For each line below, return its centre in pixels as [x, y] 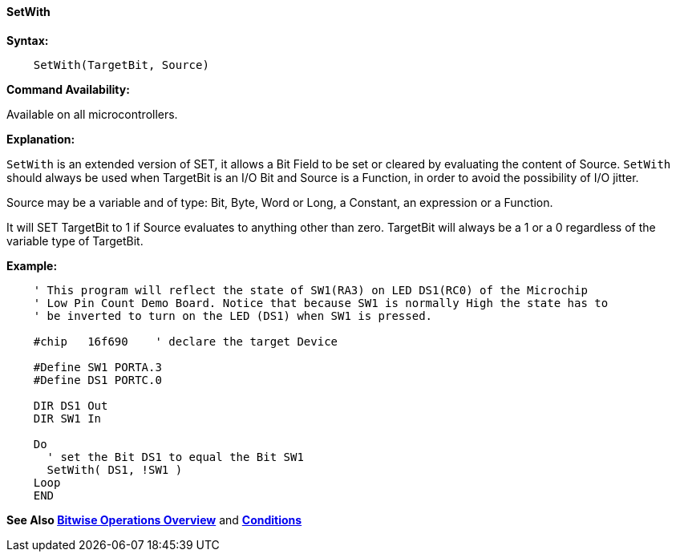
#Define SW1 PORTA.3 [97, 367]
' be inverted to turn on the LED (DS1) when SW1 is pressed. [233, 315]
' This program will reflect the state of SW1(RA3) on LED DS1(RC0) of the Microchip [310, 290]
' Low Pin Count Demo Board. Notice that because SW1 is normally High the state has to [321, 303]
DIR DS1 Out [71, 405]
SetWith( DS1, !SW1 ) [115, 469]
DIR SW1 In [67, 418]
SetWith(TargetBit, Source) [121, 65]
